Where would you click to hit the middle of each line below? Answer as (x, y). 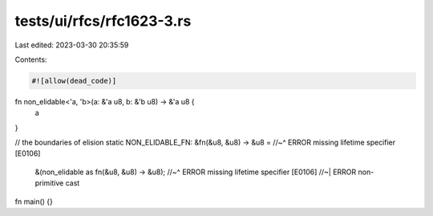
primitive (49, 183)
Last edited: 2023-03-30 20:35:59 (72, 45)
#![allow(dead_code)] (74, 81)
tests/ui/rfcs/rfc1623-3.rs (103, 21)
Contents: (31, 59)
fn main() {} (34, 202)
